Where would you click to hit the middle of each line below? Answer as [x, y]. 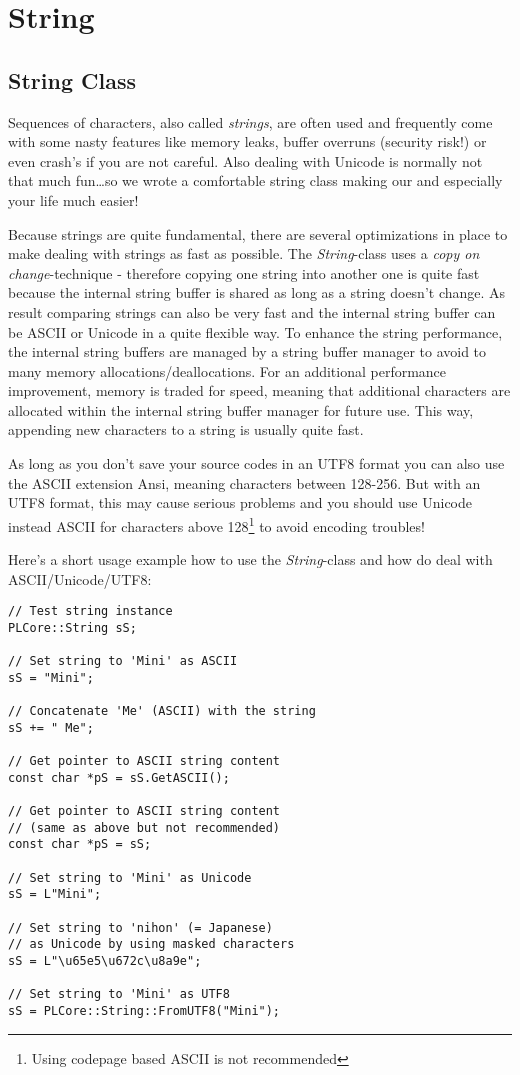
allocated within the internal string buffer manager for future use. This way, [241, 409]
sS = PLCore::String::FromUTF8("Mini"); [144, 1011]
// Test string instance [90, 611]
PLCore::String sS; [72, 627]
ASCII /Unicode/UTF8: [80, 578]
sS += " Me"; [51, 727]
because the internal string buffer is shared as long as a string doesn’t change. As [257, 292]
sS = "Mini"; [51, 677]
